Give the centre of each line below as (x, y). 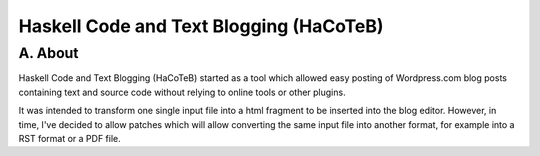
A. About (48, 53)
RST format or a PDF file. (70, 138)
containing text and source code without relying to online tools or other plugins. (182, 92)
